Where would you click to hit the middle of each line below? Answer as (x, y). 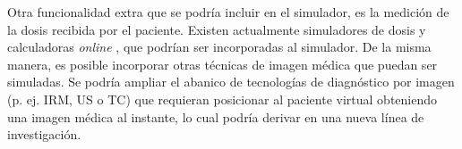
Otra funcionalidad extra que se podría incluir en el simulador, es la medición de (228, 12)
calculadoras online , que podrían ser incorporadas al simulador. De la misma (219, 47)
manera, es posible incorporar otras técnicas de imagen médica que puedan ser (222, 64)
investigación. (44, 134)
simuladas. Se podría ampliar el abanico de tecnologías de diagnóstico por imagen (231, 82)
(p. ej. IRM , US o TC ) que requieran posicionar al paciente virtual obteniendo (222, 99)
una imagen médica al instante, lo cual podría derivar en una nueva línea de (216, 116)
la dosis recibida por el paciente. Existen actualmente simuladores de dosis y (217, 29)
